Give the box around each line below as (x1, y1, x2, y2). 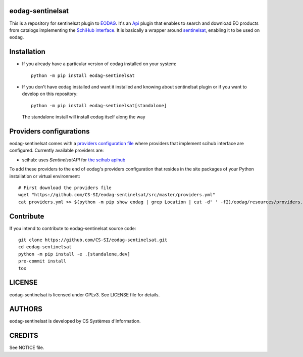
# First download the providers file (18, 185, 112, 191)
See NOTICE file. (9, 344, 44, 351)
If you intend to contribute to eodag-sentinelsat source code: (9, 225, 136, 231)
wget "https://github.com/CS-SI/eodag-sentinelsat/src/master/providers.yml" (18, 192, 216, 198)
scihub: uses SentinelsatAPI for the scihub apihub (22, 157, 126, 163)
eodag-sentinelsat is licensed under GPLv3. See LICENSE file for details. (9, 291, 160, 298)
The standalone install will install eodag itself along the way (22, 114, 146, 120)
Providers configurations (9, 127, 90, 136)
